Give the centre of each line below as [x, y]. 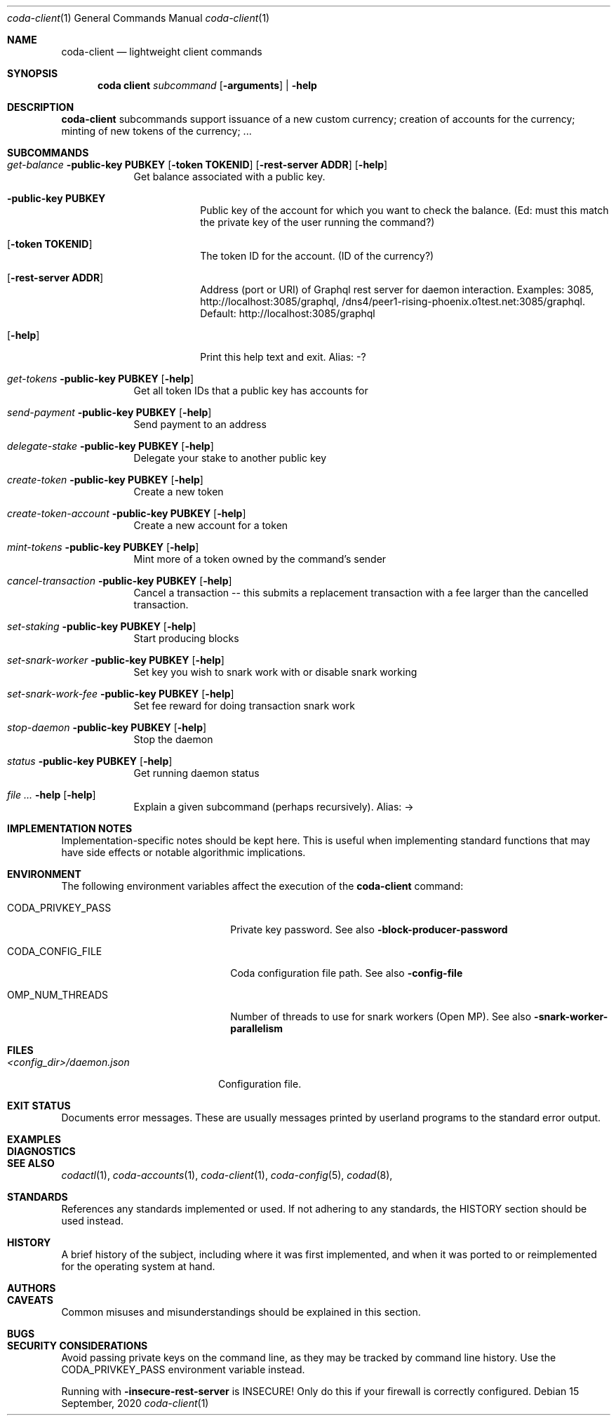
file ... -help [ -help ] [52, 795]
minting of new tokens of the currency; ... [156, 131]
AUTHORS [32, 1288]
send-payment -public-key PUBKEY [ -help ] [109, 412]
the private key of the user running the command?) [317, 222]
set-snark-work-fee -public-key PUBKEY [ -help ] [121, 694]
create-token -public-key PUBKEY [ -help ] [105, 480]
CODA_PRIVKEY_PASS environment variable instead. [183, 1369]
